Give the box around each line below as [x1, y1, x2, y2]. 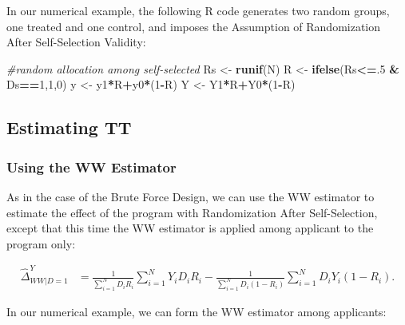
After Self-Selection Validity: [6, 34, 146, 50]
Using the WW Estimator [6, 157, 177, 176]
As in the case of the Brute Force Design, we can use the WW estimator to [6, 188, 375, 204]
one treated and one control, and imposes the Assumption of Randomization [6, 18, 381, 34]
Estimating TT [6, 115, 132, 140]
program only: [6, 235, 76, 252]
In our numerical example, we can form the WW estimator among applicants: [6, 303, 387, 319]
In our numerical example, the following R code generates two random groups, [6, 2, 390, 18]
